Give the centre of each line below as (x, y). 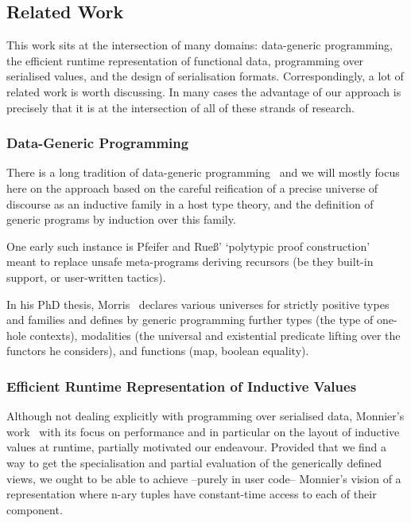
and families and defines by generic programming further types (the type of (190, 320)
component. (35, 509)
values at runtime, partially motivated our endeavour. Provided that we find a (197, 447)
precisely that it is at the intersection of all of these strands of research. (180, 107)
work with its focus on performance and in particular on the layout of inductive (203, 431)
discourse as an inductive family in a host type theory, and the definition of (190, 203)
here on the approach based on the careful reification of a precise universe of (192, 187)
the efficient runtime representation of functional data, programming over (185, 60)
